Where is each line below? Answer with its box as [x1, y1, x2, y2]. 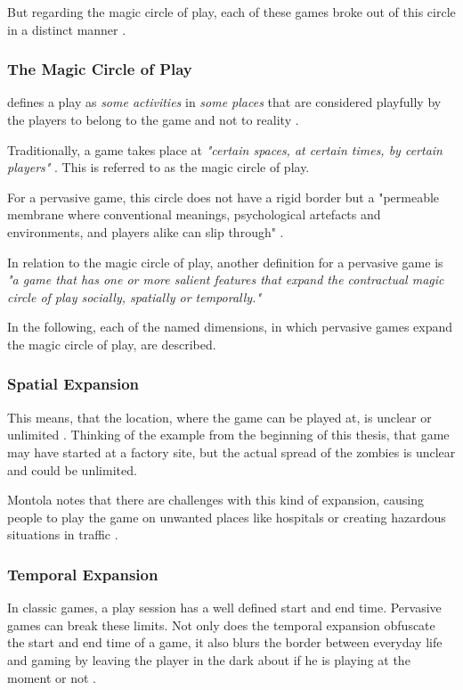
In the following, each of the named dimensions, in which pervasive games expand [7, 317, 453, 336]
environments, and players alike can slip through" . [7, 222, 284, 241]
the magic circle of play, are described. [7, 334, 216, 353]
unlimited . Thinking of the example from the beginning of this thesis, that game [7, 425, 450, 444]
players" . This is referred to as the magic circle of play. [7, 158, 310, 177]
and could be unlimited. [7, 460, 137, 479]
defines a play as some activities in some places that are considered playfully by [7, 93, 442, 111]
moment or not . [7, 668, 96, 686]
